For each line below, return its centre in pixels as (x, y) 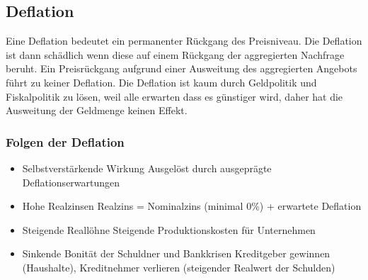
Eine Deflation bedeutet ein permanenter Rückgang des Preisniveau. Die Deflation (184, 41)
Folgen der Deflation (65, 141)
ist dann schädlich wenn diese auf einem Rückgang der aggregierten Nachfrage (175, 54)
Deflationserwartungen (71, 182)
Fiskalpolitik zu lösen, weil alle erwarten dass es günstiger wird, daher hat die (174, 96)
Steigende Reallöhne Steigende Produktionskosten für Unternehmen (169, 229)
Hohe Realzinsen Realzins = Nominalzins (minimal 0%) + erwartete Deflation (192, 206)
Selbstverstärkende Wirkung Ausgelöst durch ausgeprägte (147, 168)
